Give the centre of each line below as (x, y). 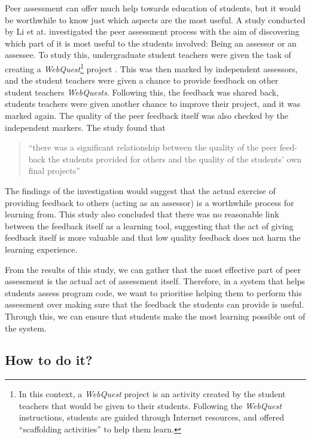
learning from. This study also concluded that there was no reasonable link (142, 214)
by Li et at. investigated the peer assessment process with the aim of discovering (152, 31)
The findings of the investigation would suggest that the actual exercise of (140, 190)
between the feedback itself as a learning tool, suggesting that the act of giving (149, 225)
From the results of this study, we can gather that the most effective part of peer (153, 269)
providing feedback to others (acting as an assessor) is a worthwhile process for (150, 202)
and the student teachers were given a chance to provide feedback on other (142, 80)
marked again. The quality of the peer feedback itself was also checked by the (147, 115)
